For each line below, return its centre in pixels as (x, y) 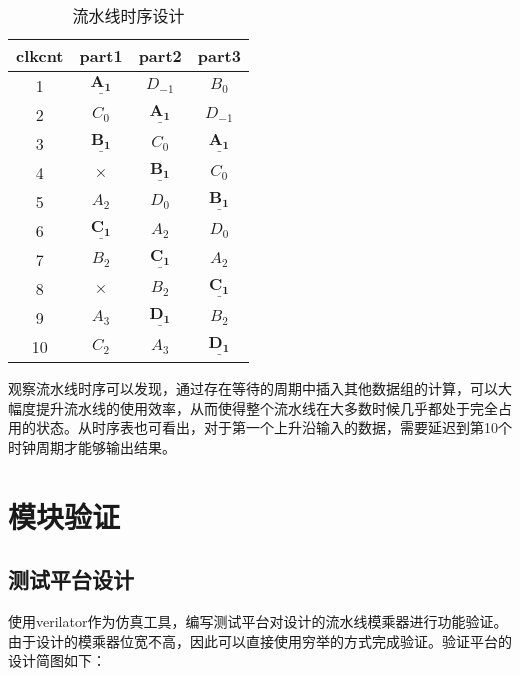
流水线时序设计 (128, 15)
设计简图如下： (57, 660)
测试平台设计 (71, 579)
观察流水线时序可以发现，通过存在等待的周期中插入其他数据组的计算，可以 (253, 388)
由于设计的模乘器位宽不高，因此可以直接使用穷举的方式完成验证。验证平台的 (260, 640)
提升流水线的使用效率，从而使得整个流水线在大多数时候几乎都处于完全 (266, 407)
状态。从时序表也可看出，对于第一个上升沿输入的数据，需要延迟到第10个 (273, 427)
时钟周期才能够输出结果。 (92, 446)
